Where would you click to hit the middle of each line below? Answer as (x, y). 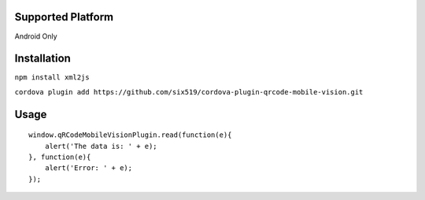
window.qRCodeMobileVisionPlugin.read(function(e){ (130, 135)
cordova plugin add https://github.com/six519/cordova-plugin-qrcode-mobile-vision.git (189, 92)
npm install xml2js (52, 78)
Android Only (36, 36)
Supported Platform (64, 17)
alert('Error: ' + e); (89, 168)
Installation (42, 59)
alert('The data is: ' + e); (101, 146)
